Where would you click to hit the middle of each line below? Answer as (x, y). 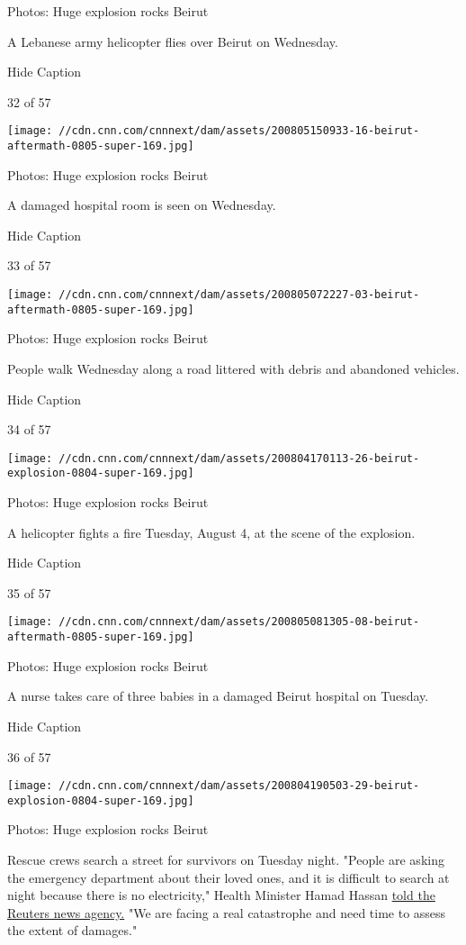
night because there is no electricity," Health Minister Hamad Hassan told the (221, 895)
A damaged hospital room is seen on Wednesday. (142, 205)
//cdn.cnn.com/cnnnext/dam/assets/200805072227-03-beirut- (239, 295)
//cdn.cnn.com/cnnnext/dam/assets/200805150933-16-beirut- (239, 131)
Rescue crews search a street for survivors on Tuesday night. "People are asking (226, 860)
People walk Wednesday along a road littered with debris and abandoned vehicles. (233, 368)
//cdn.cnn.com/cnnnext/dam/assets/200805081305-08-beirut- (239, 622)
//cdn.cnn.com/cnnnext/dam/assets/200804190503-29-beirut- (239, 786)
